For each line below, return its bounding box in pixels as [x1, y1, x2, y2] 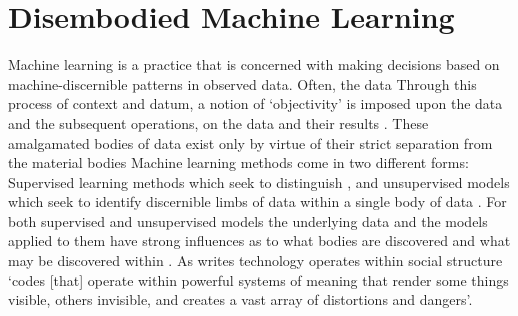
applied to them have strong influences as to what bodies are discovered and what [8, 230, 511, 251]
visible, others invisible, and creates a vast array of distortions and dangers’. [8, 289, 473, 310]
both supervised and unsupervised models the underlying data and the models [8, 210, 488, 231]
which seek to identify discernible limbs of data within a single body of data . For [8, 191, 507, 212]
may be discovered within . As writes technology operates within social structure [8, 250, 503, 271]
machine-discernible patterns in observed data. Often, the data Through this [8, 73, 477, 94]
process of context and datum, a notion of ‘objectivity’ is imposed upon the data [8, 93, 503, 114]
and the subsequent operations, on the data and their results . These [8, 112, 429, 133]
